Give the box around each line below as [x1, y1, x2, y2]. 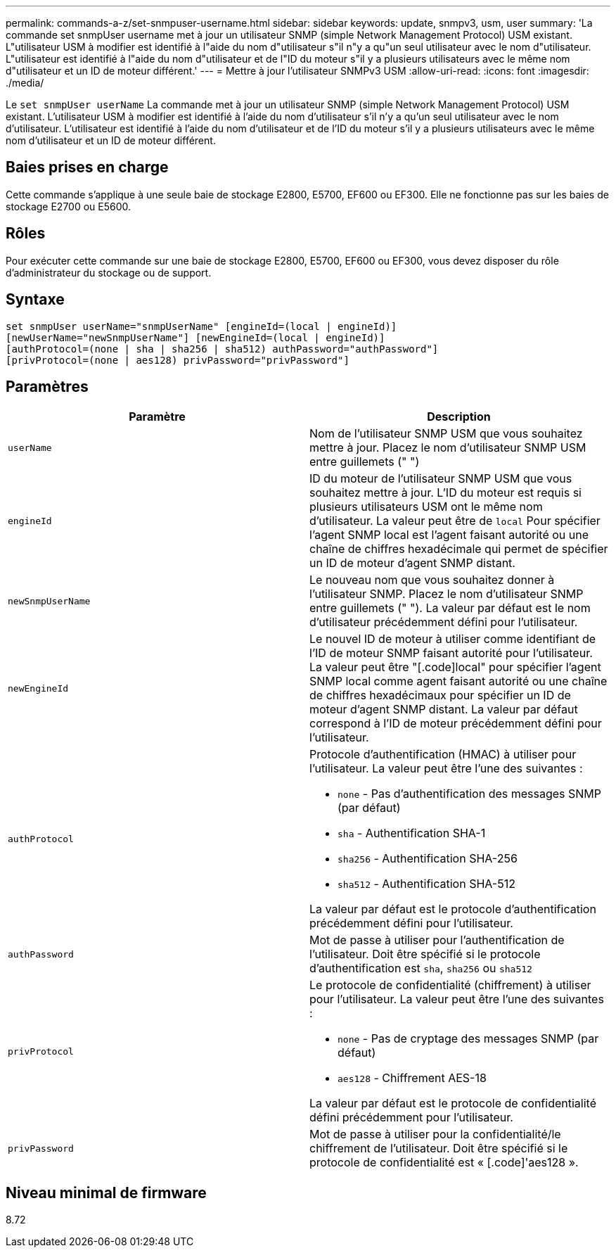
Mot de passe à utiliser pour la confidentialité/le [309, 1127, 561, 1142]
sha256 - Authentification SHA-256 [338, 851, 518, 866]
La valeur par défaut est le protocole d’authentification [309, 902, 596, 917]
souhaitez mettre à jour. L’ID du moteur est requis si [309, 485, 582, 500]
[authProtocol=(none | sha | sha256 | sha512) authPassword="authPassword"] [6, 343, 439, 355]
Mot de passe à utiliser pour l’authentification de [309, 933, 565, 948]
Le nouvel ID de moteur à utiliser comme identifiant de [309, 632, 596, 647]
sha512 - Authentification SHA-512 [338, 877, 515, 891]
